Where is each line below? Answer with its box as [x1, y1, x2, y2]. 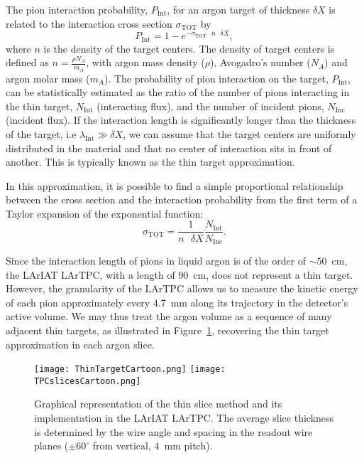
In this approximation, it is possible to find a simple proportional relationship [6, 178, 343, 193]
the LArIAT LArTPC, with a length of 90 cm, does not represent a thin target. [6, 267, 353, 282]
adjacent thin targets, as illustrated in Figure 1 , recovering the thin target [6, 322, 329, 337]
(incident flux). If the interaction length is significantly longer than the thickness [6, 112, 356, 127]
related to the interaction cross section [6, 16, 172, 31]
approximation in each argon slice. [6, 336, 155, 351]
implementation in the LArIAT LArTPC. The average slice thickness [34, 410, 334, 425]
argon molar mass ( [6, 70, 90, 85]
